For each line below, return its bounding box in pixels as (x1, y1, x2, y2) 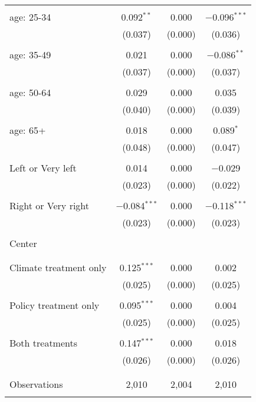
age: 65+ (9, 123, 46, 137)
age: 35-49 (9, 48, 51, 61)
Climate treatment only (9, 261, 107, 274)
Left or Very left (9, 161, 77, 174)
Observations (9, 377, 63, 391)
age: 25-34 (9, 10, 51, 24)
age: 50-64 (9, 85, 51, 99)
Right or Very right (9, 199, 90, 212)
